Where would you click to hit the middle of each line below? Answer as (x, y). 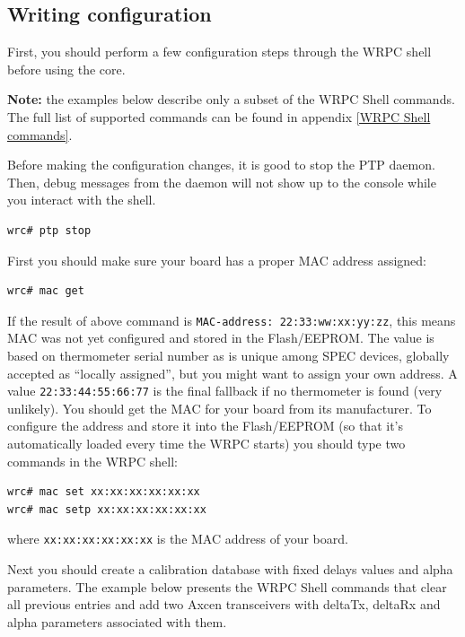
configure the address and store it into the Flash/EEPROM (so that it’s (206, 426)
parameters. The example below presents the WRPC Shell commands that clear (227, 586)
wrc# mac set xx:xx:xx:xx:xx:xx (104, 492)
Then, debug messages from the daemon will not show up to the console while (222, 182)
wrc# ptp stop (49, 230)
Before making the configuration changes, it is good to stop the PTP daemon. (221, 165)
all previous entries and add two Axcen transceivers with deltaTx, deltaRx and (224, 604)
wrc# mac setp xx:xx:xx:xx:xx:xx (107, 509)
